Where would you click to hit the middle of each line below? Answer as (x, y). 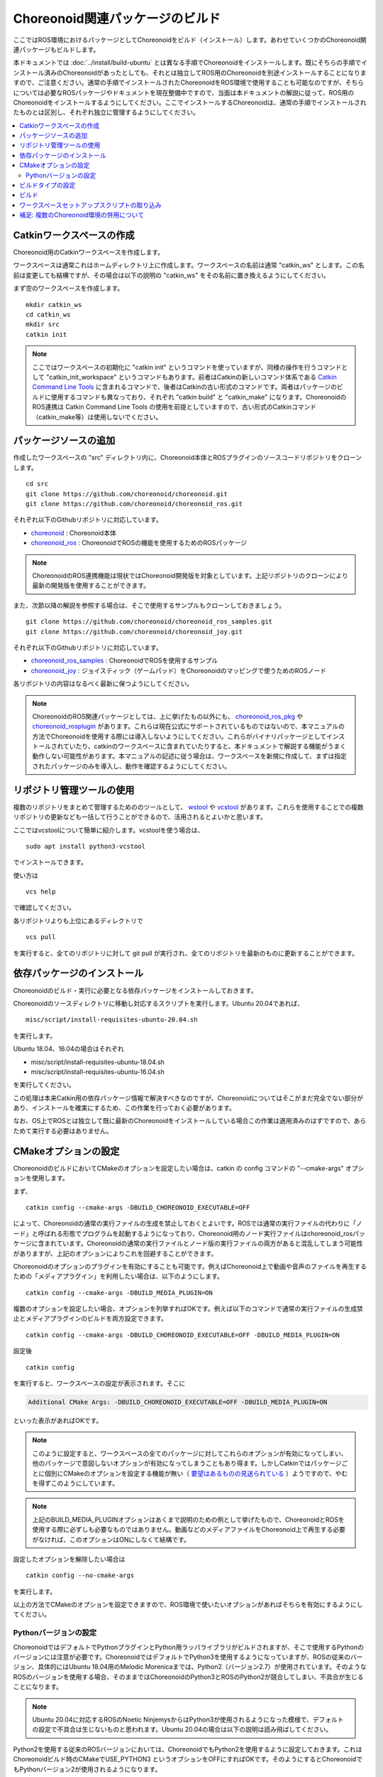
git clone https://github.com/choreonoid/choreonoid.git (127, 494)
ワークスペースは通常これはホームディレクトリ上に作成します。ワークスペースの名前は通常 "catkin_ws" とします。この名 (189, 265)
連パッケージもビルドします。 (56, 49)
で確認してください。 (44, 908)
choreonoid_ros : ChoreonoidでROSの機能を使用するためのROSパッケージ (139, 543)
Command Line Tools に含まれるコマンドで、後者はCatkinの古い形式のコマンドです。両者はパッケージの (184, 387)
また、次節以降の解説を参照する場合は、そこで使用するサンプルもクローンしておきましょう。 (149, 605)
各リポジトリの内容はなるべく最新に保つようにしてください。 (103, 684)
